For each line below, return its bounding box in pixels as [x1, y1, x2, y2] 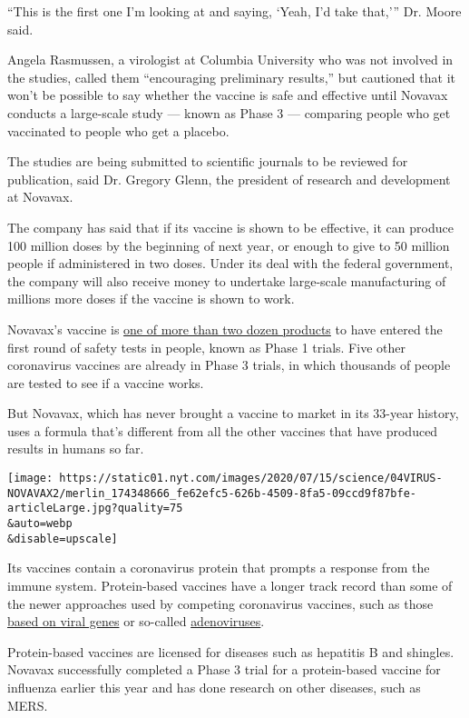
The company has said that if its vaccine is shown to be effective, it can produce [7, 217, 454, 236]
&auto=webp [7, 517, 73, 531]
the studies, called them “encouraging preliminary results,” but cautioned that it [7, 67, 455, 86]
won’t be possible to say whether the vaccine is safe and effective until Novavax [7, 85, 448, 105]
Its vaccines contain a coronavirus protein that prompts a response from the [7, 558, 430, 577]
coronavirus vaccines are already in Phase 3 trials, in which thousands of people [7, 355, 451, 374]
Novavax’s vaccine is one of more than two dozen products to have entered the [7, 319, 443, 338]
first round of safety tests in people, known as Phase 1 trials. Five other [7, 337, 405, 356]
